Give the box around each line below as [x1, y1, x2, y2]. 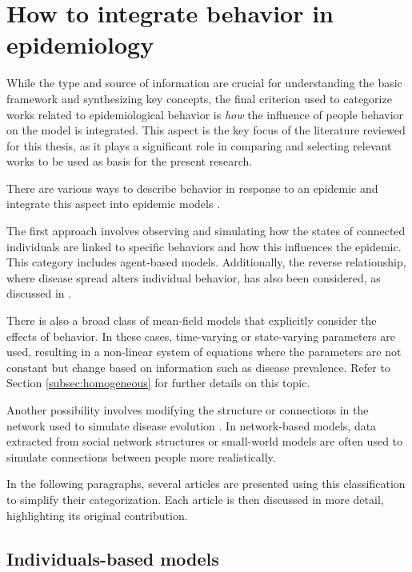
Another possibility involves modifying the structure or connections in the [6, 402, 369, 418]
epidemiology [6, 28, 154, 61]
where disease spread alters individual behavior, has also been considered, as [6, 269, 381, 286]
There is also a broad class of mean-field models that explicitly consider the [6, 312, 377, 329]
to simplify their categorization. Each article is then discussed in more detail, [6, 490, 384, 507]
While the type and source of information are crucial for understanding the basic [6, 74, 402, 91]
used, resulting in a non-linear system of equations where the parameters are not [6, 343, 402, 360]
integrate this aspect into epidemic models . [6, 195, 221, 212]
